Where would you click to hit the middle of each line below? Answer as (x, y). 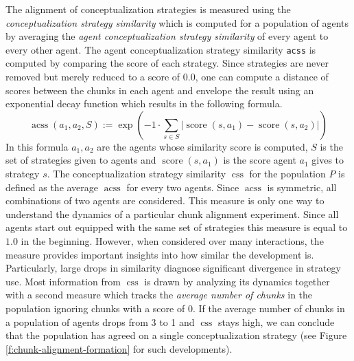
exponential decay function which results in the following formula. (144, 103)
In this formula (37, 146)
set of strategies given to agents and (81, 160)
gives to (328, 160)
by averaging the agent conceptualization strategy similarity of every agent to (167, 36)
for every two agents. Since (183, 187)
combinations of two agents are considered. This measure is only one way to (165, 200)
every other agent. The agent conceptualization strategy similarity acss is (161, 49)
